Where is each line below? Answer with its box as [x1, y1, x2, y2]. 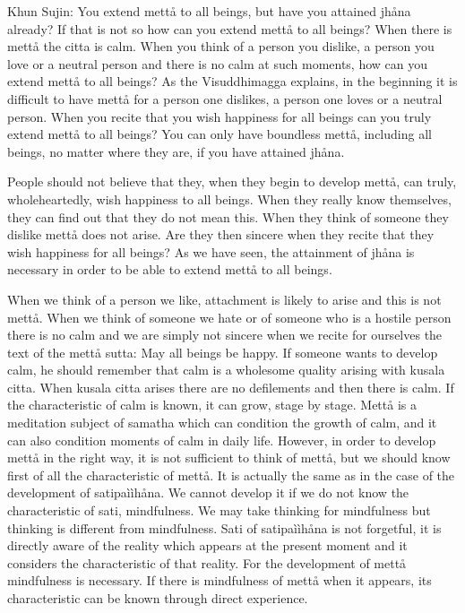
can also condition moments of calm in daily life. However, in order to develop [7, 430, 436, 449]
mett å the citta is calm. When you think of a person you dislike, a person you [7, 37, 435, 56]
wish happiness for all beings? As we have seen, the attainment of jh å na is [7, 242, 415, 261]
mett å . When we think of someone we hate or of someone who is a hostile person [7, 307, 452, 326]
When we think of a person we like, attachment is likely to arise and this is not [7, 289, 442, 308]
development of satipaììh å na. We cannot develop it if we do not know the [7, 483, 409, 502]
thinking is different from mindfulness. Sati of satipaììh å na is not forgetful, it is [7, 518, 442, 537]
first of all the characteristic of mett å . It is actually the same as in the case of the [7, 465, 455, 484]
